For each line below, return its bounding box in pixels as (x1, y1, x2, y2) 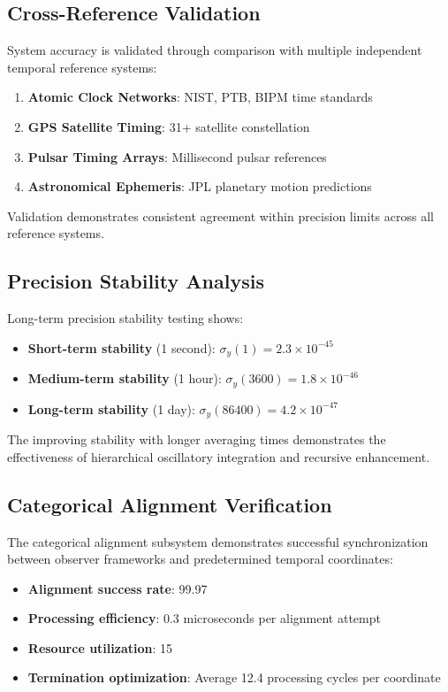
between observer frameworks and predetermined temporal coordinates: (7, 550, 393, 568)
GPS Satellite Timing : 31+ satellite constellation (27, 117, 310, 135)
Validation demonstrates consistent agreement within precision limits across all (7, 206, 434, 225)
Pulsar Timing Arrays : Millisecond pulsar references (27, 147, 327, 165)
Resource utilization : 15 (27, 638, 173, 657)
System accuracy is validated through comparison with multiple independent (7, 41, 422, 59)
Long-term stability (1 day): (27, 399, 195, 418)
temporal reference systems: (7, 58, 157, 76)
